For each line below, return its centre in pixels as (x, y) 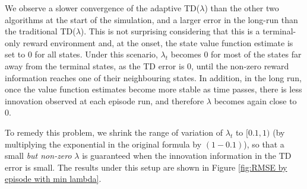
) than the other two (242, 8)
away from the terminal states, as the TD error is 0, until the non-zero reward (147, 65)
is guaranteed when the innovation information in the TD (187, 156)
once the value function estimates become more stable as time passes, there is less (153, 89)
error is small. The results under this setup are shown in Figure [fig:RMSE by (146, 167)
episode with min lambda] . (53, 179)
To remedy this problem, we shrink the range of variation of (114, 132)
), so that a (264, 144)
